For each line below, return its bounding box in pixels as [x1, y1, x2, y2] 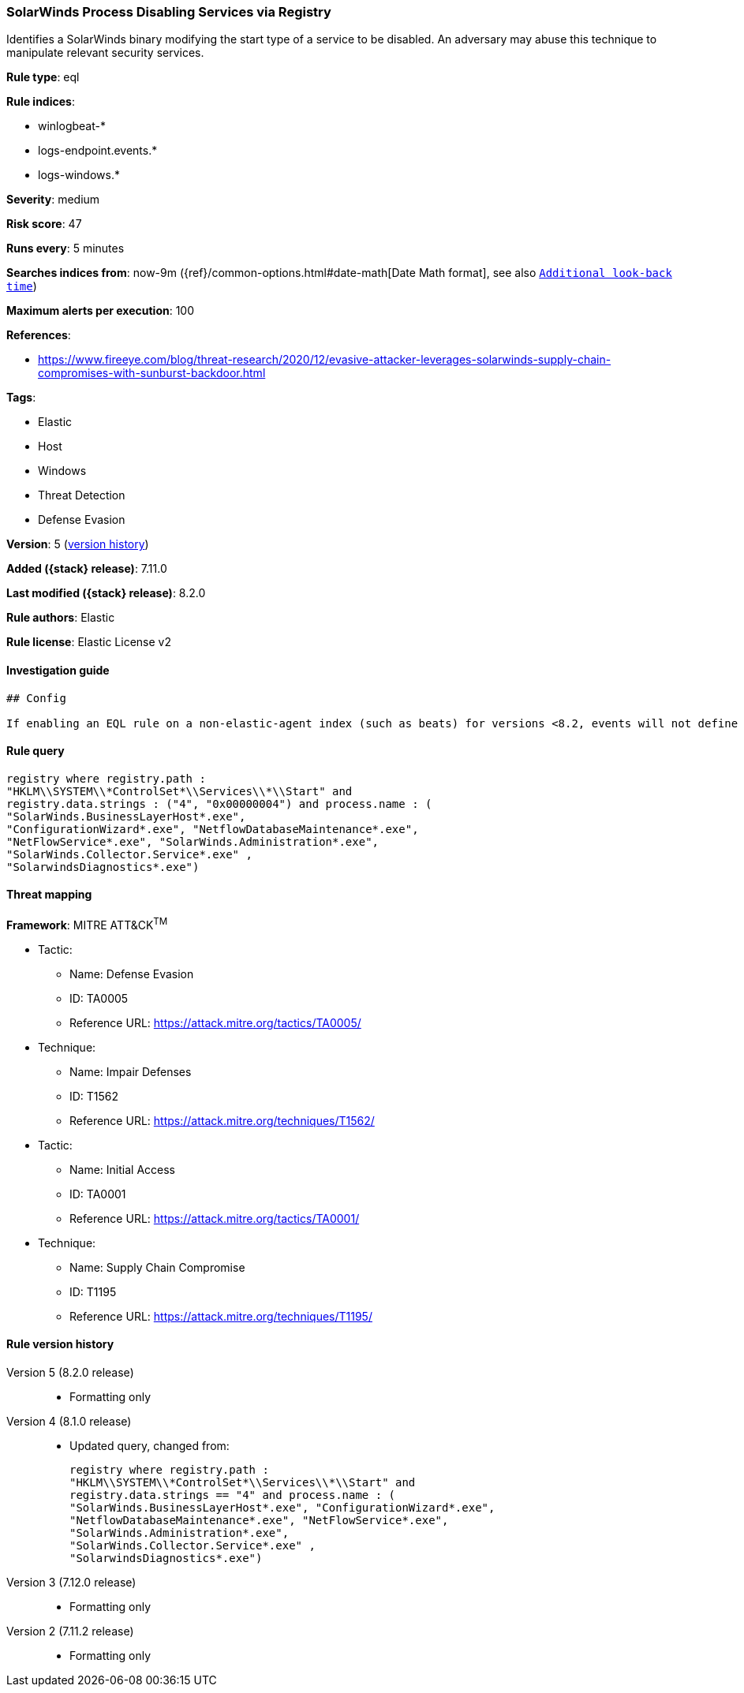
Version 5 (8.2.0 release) [6, 1365, 134, 1379]
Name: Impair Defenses [69, 1064, 192, 1078]
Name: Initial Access [69, 1162, 175, 1176]
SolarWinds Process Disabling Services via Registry [6, 4, 331, 20]
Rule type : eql [6, 70, 80, 84]
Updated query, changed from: [69, 1438, 230, 1452]
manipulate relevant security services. [6, 46, 204, 60]
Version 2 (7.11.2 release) [6, 1624, 134, 1638]
